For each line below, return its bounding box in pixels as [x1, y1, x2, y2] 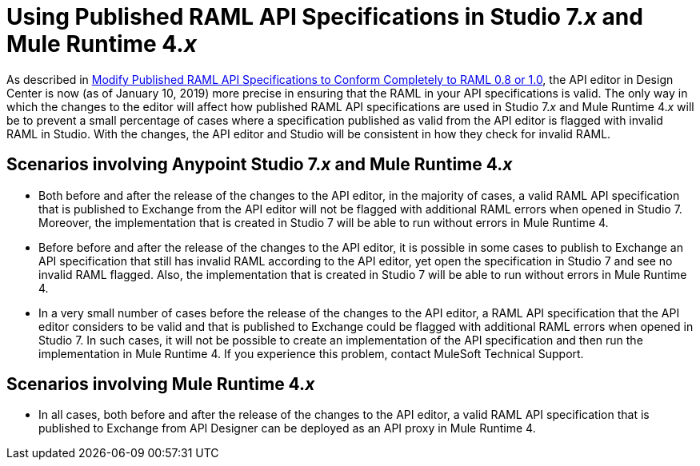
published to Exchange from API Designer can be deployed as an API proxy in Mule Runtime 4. [38, 421, 536, 436]
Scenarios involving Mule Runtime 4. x [6, 374, 315, 395]
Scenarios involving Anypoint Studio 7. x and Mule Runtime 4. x [6, 154, 513, 175]
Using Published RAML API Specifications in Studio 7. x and [6, 3, 643, 30]
